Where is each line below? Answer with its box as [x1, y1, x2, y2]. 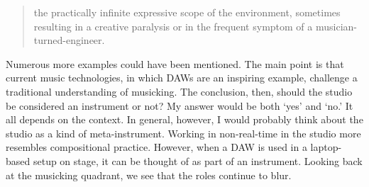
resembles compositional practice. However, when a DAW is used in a [6, 140, 307, 154]
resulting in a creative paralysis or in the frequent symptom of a [33, 18, 313, 33]
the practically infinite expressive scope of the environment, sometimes [33, 5, 341, 19]
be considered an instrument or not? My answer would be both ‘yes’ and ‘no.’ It [6, 98, 353, 113]
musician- [315, 18, 357, 33]
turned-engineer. [33, 33, 105, 47]
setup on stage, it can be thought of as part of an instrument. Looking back [33, 153, 363, 168]
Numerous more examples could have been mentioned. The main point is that [6, 56, 344, 71]
